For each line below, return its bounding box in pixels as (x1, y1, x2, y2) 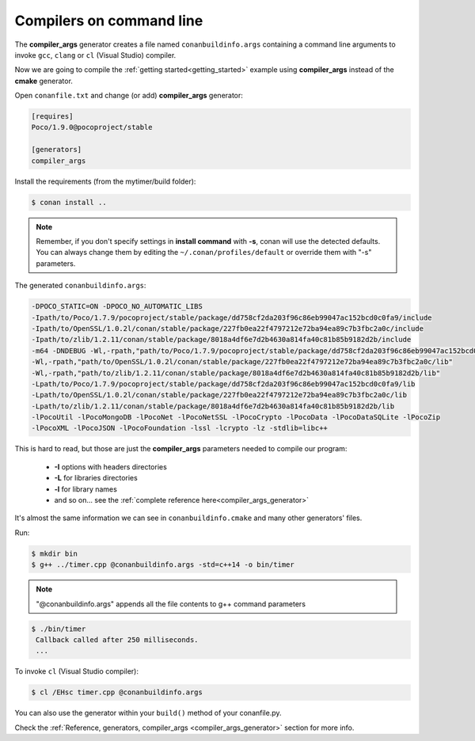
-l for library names (54, 484, 118, 494)
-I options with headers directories (54, 462, 168, 471)
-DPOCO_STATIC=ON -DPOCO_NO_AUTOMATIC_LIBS (31, 302, 203, 311)
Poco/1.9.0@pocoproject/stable (31, 123, 154, 132)
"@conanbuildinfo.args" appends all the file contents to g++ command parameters (36, 598, 306, 609)
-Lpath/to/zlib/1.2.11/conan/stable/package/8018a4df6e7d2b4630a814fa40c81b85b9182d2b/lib (31, 401, 395, 411)
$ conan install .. (31, 198, 107, 207)
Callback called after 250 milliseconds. (36, 635, 199, 644)
